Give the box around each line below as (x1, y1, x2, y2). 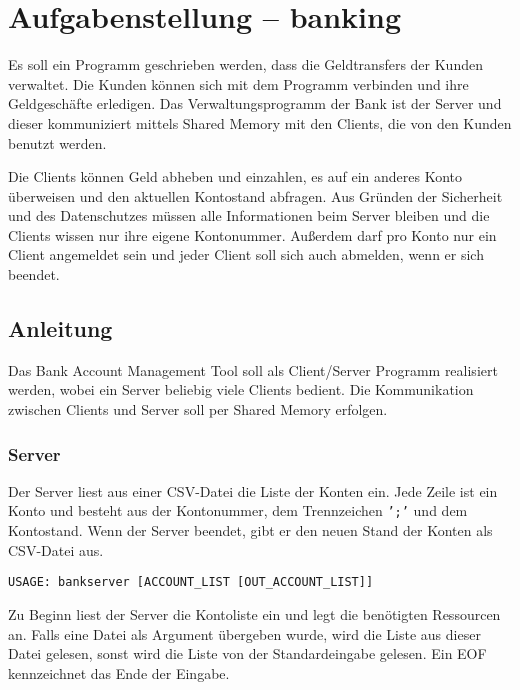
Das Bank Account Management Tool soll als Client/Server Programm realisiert (8, 359, 498, 380)
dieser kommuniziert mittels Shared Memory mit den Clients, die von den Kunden (8, 112, 512, 133)
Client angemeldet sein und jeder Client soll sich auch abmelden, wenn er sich (8, 244, 484, 265)
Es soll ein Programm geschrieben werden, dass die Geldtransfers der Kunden (8, 54, 483, 75)
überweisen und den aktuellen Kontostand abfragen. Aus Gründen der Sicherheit (8, 185, 503, 206)
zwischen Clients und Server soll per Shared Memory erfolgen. (8, 399, 388, 420)
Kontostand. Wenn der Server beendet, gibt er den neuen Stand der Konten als (8, 520, 493, 541)
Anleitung (8, 313, 113, 344)
